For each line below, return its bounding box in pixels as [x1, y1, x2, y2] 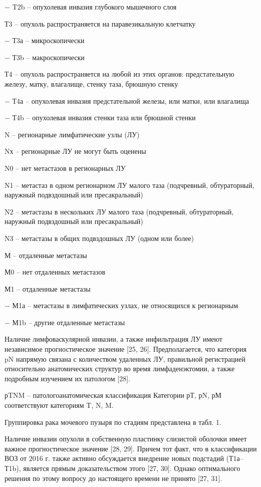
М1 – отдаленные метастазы [5, 283, 91, 294]
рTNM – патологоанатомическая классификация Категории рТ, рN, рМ [5, 390, 221, 400]
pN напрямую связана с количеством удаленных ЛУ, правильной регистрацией [5, 353, 246, 364]
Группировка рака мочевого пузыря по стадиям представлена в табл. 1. [5, 416, 221, 427]
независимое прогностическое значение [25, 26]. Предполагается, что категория [5, 344, 247, 354]
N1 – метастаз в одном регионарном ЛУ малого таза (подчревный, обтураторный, [5, 179, 254, 190]
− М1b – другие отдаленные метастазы [5, 317, 125, 327]
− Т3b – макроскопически [5, 52, 85, 62]
